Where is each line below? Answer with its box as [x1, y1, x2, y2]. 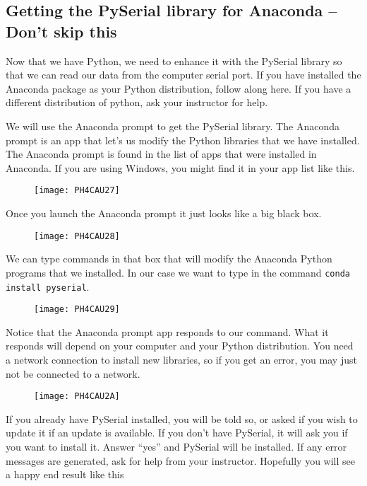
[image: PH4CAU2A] [34, 391, 120, 402]
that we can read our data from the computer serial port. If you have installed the [6, 67, 361, 82]
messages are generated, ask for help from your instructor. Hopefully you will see [6, 453, 355, 468]
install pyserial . [6, 279, 90, 294]
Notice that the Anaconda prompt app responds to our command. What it [6, 324, 329, 339]
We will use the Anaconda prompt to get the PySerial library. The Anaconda [6, 118, 339, 133]
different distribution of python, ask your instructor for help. [6, 95, 268, 110]
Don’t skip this [6, 20, 117, 42]
